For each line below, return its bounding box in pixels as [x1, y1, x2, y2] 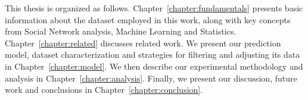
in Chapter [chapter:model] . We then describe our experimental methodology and [5, 60, 303, 72]
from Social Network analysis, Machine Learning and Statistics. [5, 25, 237, 37]
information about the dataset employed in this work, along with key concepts [5, 13, 291, 26]
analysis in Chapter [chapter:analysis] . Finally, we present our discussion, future [5, 71, 297, 84]
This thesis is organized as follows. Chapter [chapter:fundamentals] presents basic [5, 2, 303, 14]
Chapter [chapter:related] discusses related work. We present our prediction [5, 36, 281, 49]
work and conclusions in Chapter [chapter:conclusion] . [5, 83, 203, 96]
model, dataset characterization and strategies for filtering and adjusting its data [5, 48, 300, 61]
